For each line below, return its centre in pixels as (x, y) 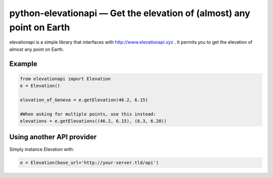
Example (23, 64)
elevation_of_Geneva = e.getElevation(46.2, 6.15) (84, 100)
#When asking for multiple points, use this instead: (88, 114)
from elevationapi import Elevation (65, 79)
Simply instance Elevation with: (42, 149)
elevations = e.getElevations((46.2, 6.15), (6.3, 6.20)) (93, 121)
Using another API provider (53, 137)
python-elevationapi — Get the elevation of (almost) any (130, 13)
